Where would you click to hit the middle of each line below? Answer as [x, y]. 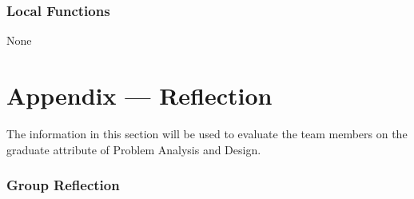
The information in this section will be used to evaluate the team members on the [207, 133]
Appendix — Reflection [139, 95]
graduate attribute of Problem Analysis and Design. [134, 149]
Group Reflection [63, 185]
